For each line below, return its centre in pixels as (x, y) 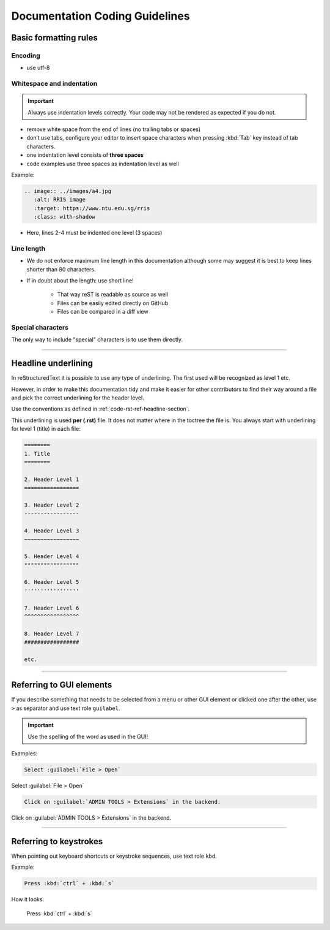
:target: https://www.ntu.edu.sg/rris (92, 208)
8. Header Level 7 (52, 633)
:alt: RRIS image (60, 200)
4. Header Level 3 (52, 531)
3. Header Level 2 (52, 505)
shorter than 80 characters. (61, 269)
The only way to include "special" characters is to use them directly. (97, 339)
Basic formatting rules (54, 38)
